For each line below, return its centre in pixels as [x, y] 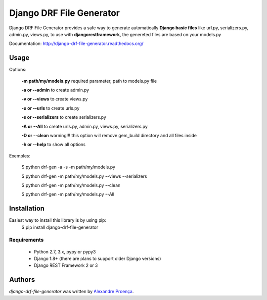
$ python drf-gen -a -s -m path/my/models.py [68, 167]
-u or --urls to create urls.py [50, 108]
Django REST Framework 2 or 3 [66, 265]
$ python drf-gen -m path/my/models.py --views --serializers [84, 176]
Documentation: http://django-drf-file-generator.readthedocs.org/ [76, 44]
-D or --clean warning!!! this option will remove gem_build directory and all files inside [109, 135]
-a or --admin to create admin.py [55, 90]
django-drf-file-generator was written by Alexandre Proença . [71, 292]
